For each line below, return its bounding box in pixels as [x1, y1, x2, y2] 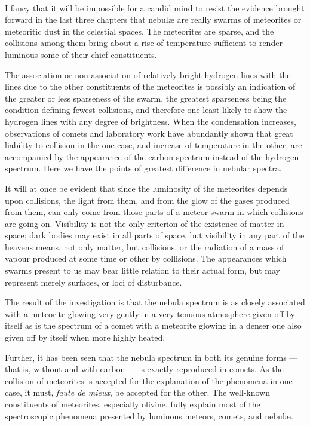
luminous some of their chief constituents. [5, 48, 157, 60]
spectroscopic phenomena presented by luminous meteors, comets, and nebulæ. [5, 409, 293, 422]
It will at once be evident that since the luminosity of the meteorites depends [5, 182, 288, 194]
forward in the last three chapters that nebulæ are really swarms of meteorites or [5, 13, 302, 26]
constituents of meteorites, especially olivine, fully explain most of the [5, 398, 260, 410]
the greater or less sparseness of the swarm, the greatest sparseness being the [5, 91, 287, 104]
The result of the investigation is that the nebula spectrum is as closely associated [5, 296, 305, 308]
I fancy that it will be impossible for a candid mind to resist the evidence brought [5, 1, 305, 14]
